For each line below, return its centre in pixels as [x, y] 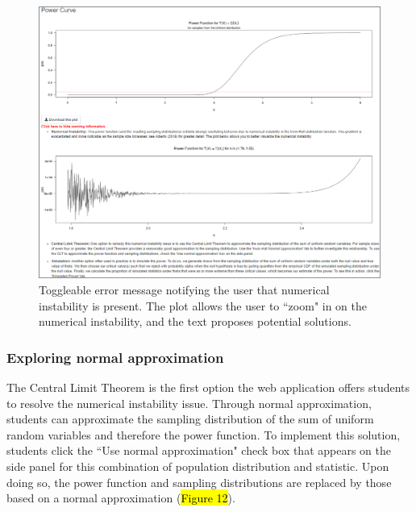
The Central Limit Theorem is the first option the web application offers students [208, 387]
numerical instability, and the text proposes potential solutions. [195, 321]
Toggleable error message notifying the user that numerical [184, 290]
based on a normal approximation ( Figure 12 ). [121, 498]
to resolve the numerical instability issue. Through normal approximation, [189, 403]
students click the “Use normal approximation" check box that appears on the [199, 450]
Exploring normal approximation [115, 357]
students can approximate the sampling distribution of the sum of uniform [190, 419]
